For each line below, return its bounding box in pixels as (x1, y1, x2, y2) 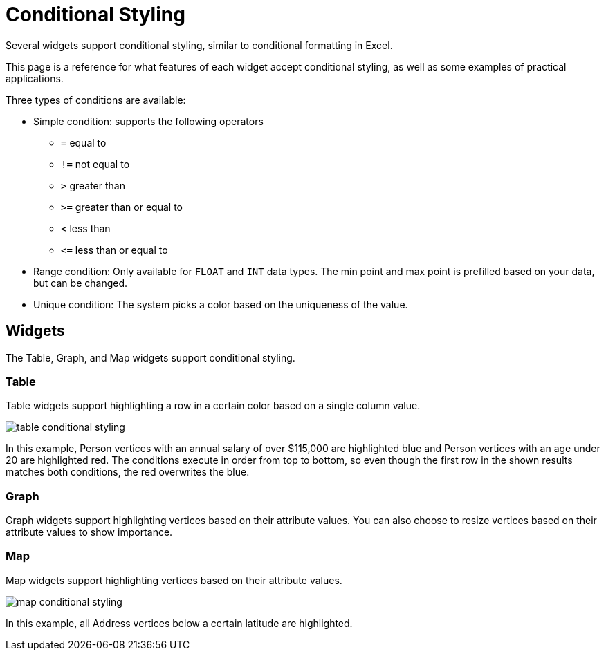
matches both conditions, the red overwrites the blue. (6, 466, 250, 478)
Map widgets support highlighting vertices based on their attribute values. (6, 574, 342, 586)
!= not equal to (61, 158, 130, 170)
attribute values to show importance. (6, 526, 173, 538)
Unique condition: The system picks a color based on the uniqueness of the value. (33, 298, 408, 310)
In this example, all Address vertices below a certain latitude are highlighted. (6, 617, 353, 629)
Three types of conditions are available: (6, 93, 186, 106)
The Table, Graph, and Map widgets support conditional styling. (6, 351, 295, 364)
